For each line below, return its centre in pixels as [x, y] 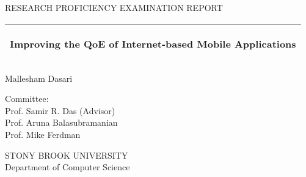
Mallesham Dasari [39, 78]
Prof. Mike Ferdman [43, 134]
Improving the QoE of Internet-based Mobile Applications [153, 43]
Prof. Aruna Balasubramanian [61, 122]
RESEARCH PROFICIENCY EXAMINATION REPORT [114, 7]
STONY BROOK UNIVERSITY [67, 155]
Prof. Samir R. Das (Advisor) [60, 110]
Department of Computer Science [67, 167]
